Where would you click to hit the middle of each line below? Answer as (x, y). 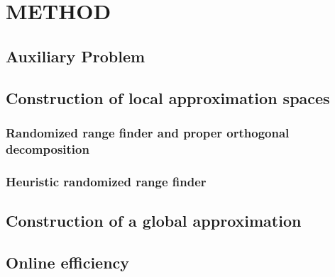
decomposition (48, 148)
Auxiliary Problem (76, 56)
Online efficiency (68, 262)
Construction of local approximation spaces (168, 97)
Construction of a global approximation (154, 220)
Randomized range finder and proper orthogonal (148, 132)
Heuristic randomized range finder (106, 181)
